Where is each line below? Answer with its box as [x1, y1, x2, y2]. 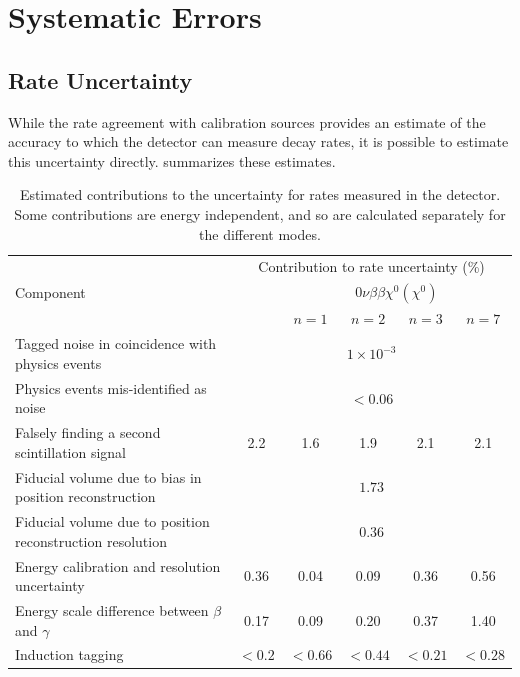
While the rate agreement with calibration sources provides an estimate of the [8, 111, 486, 132]
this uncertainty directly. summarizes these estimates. [8, 150, 336, 171]
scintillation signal [15, 441, 127, 462]
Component [15, 282, 86, 303]
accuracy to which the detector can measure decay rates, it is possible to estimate [8, 131, 509, 152]
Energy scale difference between [15, 599, 209, 620]
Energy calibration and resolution [15, 555, 221, 576]
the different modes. [199, 223, 321, 244]
